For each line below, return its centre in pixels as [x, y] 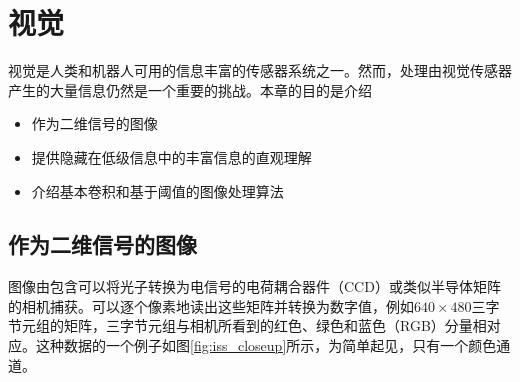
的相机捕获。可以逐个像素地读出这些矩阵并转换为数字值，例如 [211, 305]
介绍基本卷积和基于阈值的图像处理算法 [157, 190]
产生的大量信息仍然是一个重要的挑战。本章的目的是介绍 [190, 89]
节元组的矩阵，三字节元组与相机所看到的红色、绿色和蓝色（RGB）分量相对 [254, 325]
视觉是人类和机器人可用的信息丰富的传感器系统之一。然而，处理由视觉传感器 [260, 70]
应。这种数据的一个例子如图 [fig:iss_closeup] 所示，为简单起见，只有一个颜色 [252, 345]
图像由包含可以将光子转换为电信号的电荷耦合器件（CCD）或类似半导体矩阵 [254, 286]
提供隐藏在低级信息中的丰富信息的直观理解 [171, 156]
